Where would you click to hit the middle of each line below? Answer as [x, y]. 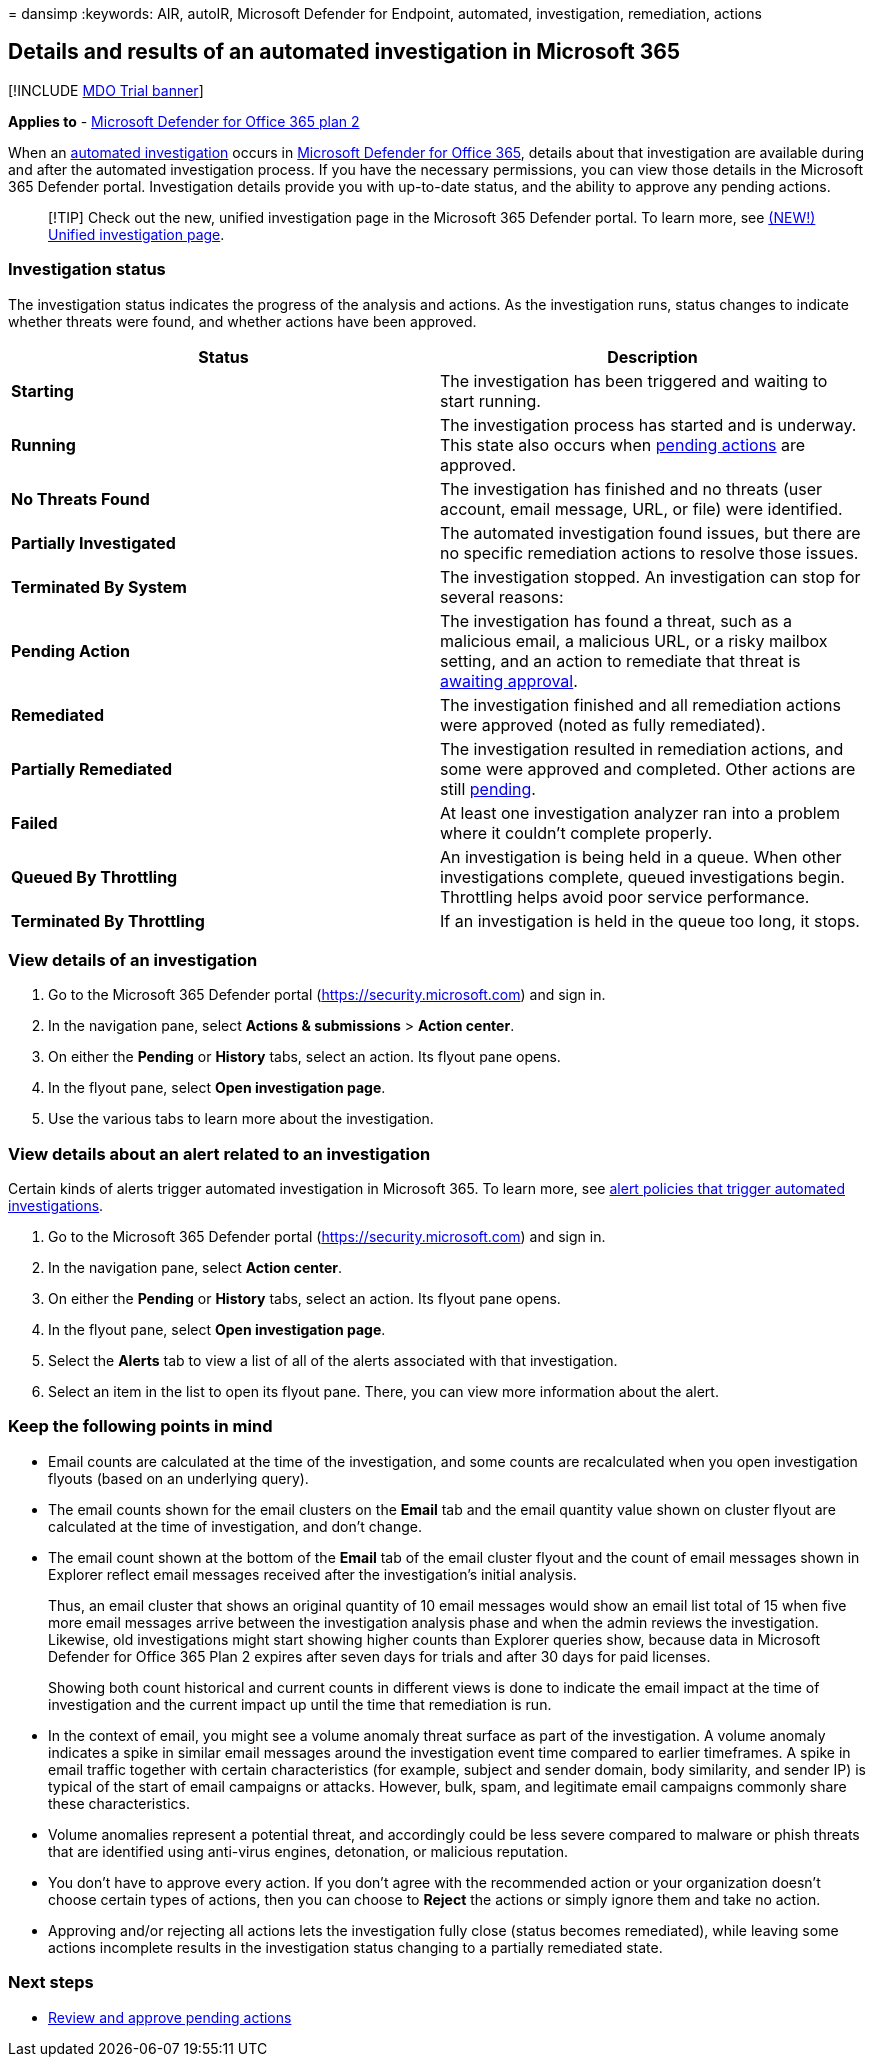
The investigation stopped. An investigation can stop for [650, 576]
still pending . [488, 788]
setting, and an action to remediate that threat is [620, 660]
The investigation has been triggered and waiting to [634, 380]
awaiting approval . [509, 680]
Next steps [51, 1982]
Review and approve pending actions [170, 2017]
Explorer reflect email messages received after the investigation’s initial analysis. [312, 1574]
